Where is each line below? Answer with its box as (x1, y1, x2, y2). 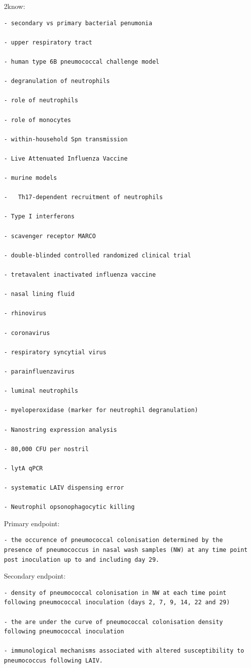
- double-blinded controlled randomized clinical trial (4, 251, 191, 259)
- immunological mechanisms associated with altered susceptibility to (4, 647, 244, 655)
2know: (4, 1, 25, 11)
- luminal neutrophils (4, 387, 78, 395)
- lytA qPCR (4, 464, 43, 472)
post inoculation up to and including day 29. (4, 556, 159, 563)
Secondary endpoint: (4, 571, 66, 581)
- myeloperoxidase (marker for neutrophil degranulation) (4, 407, 198, 414)
